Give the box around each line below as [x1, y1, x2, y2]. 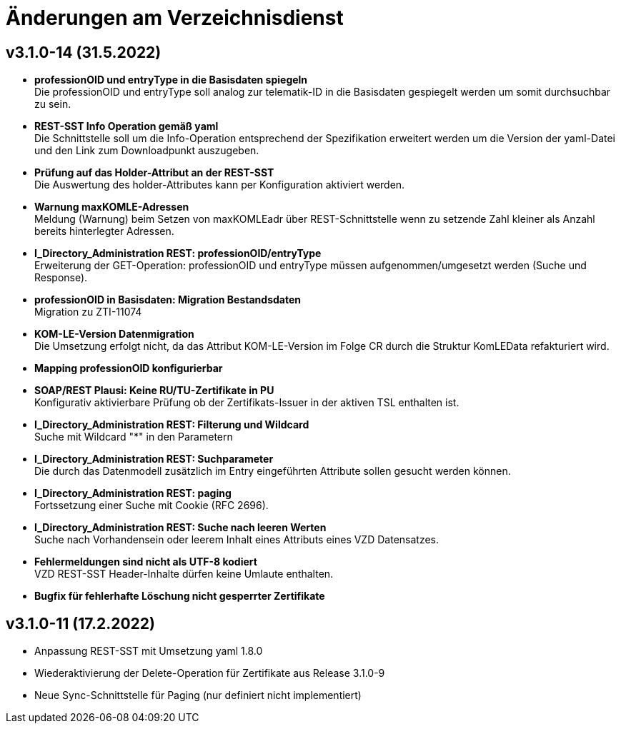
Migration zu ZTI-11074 [34, 306, 142, 318]
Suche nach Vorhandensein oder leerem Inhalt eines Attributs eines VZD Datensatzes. [34, 533, 439, 546]
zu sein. [34, 98, 71, 111]
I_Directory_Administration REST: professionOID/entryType [34, 247, 322, 260]
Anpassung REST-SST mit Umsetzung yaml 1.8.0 [34, 645, 263, 658]
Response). [34, 271, 88, 284]
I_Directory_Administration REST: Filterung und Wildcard [34, 418, 309, 431]
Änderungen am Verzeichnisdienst [6, 6, 344, 30]
